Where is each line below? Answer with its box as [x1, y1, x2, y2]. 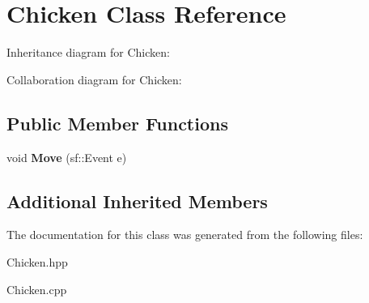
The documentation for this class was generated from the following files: [6, 226, 363, 243]
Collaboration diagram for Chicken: [6, 70, 182, 87]
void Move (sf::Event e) [6, 148, 127, 165]
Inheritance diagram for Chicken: [6, 44, 170, 61]
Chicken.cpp [6, 280, 67, 297]
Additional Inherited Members [6, 188, 268, 213]
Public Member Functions [6, 110, 228, 135]
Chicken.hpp [6, 253, 68, 270]
